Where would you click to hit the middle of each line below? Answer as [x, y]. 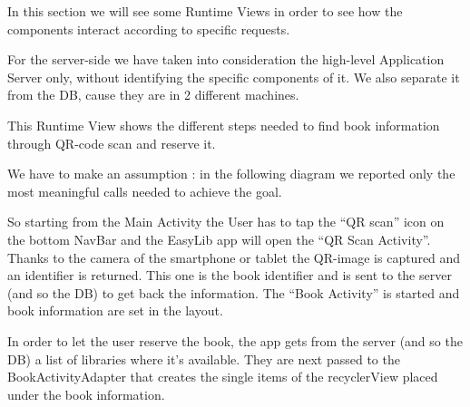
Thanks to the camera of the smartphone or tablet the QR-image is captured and [234, 257]
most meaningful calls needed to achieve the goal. [145, 191]
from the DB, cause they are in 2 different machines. [153, 95]
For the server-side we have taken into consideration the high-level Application [226, 59]
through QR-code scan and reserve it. [112, 143]
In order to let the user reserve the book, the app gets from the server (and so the [235, 340]
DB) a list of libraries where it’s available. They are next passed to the [204, 359]
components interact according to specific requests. [149, 29]
